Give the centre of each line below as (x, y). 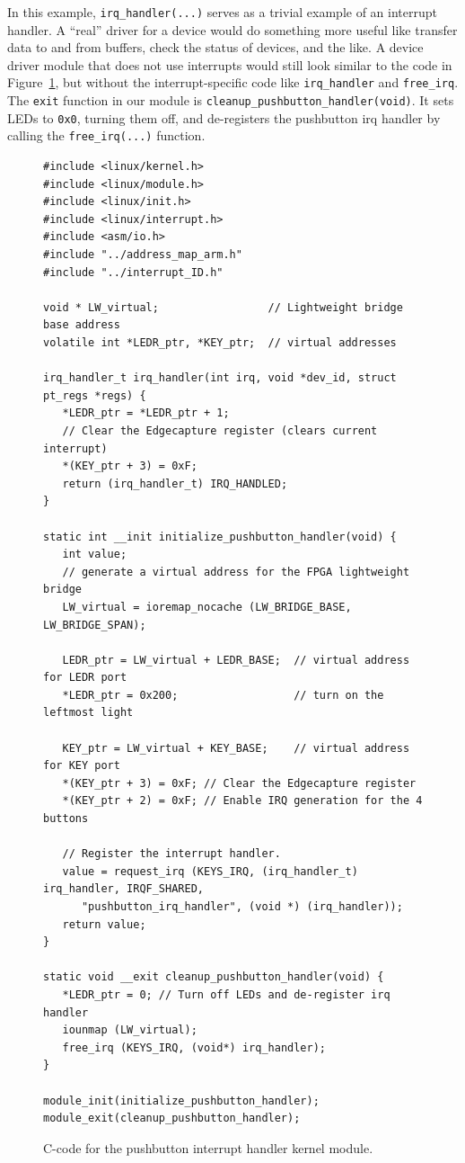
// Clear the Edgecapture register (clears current (220, 430)
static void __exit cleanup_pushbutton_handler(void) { (214, 977)
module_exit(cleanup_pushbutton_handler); (172, 1118)
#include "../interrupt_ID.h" (133, 272)
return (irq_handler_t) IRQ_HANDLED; (175, 483)
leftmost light (88, 713)
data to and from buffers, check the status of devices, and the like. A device (215, 47)
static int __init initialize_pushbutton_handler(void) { (220, 537)
